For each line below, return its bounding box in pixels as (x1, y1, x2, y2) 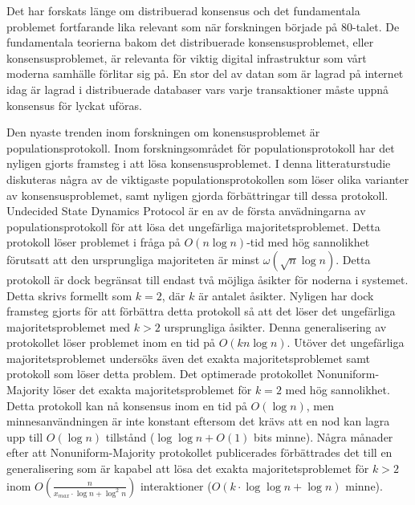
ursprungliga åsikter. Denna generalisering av (164, 318, 387, 335)
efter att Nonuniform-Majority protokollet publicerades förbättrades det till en (6, 444, 393, 461)
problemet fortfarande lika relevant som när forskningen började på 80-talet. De (6, 18, 400, 35)
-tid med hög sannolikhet (246, 234, 370, 250)
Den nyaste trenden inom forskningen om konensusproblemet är (6, 124, 320, 141)
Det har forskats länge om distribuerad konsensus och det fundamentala (6, 2, 360, 18)
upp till (6, 428, 43, 445)
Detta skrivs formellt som (6, 287, 132, 303)
